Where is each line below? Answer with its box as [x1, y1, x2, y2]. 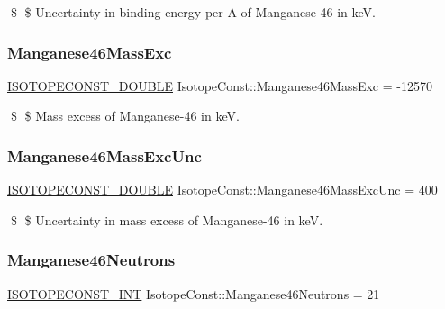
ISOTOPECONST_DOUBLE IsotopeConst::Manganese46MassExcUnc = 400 [7, 180, 438, 199]
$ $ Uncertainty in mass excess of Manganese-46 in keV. [10, 210, 323, 229]
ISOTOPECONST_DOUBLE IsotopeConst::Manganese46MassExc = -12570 [7, 76, 432, 95]
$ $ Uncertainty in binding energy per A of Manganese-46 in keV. [10, 3, 376, 21]
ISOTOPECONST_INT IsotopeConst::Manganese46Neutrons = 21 [7, 284, 380, 303]
